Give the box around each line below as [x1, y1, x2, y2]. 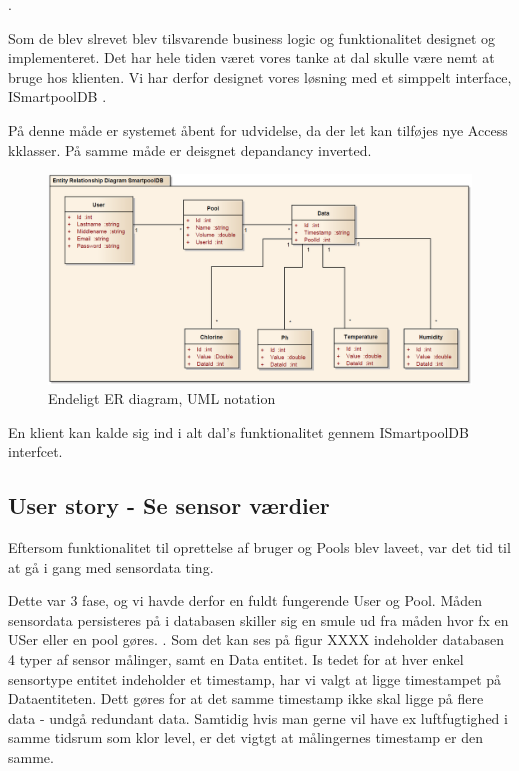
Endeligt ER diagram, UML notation [48, 388, 276, 409]
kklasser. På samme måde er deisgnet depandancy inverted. [8, 139, 372, 160]
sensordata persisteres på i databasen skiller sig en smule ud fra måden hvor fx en [8, 609, 509, 630]
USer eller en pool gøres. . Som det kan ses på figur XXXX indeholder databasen [8, 629, 504, 650]
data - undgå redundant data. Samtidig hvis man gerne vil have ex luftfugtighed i [8, 707, 508, 728]
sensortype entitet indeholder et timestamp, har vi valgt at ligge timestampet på [8, 668, 502, 689]
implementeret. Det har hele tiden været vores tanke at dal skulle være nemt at [8, 47, 495, 68]
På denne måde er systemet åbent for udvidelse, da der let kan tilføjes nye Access [8, 119, 508, 140]
